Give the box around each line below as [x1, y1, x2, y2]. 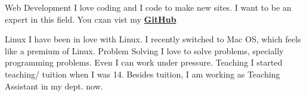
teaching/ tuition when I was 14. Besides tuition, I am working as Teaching [5, 67, 280, 80]
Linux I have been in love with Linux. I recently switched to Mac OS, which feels [5, 33, 301, 45]
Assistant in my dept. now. [5, 79, 103, 92]
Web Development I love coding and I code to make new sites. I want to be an [5, 1, 292, 13]
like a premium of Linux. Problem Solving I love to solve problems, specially [5, 44, 284, 57]
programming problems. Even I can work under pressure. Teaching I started [5, 56, 283, 69]
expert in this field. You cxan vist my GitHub [5, 13, 177, 25]
